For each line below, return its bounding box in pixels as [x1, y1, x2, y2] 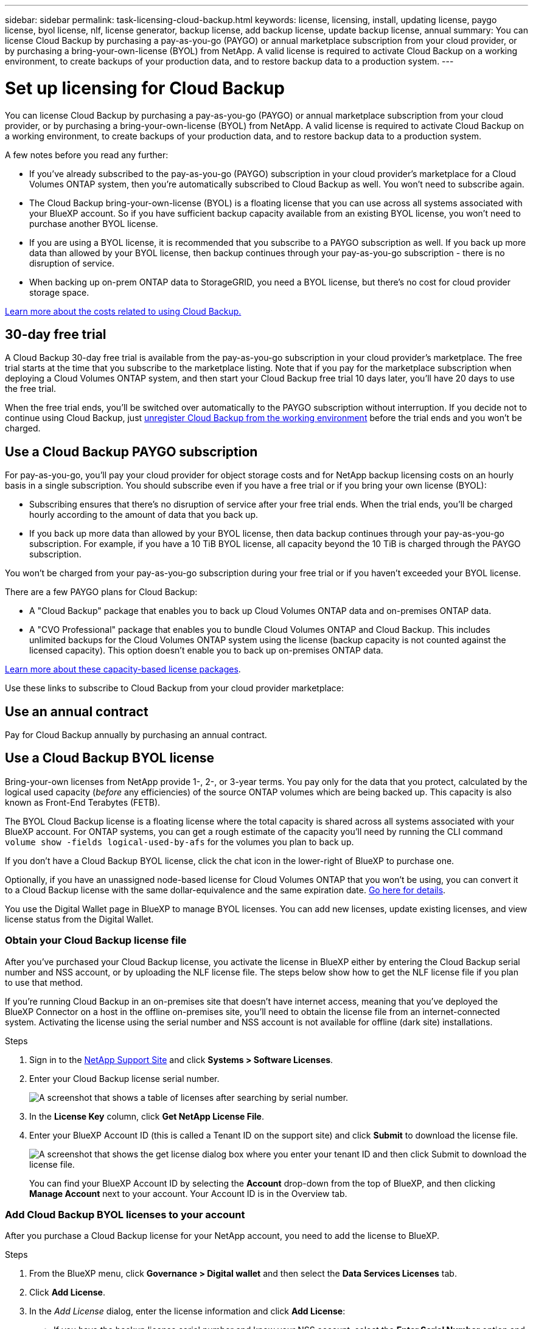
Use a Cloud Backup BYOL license [5, 750, 215, 766]
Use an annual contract [5, 703, 148, 719]
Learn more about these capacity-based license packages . [5, 664, 241, 675]
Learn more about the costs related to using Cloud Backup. [5, 305, 242, 316]
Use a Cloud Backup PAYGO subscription [5, 444, 258, 459]
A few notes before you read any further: [5, 149, 169, 160]
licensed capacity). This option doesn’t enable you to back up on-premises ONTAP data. [29, 645, 383, 656]
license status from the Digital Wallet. [5, 913, 154, 924]
